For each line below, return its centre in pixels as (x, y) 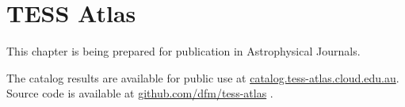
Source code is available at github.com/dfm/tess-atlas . (140, 93)
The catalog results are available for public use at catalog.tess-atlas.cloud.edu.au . (203, 77)
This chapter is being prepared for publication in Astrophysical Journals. (183, 51)
